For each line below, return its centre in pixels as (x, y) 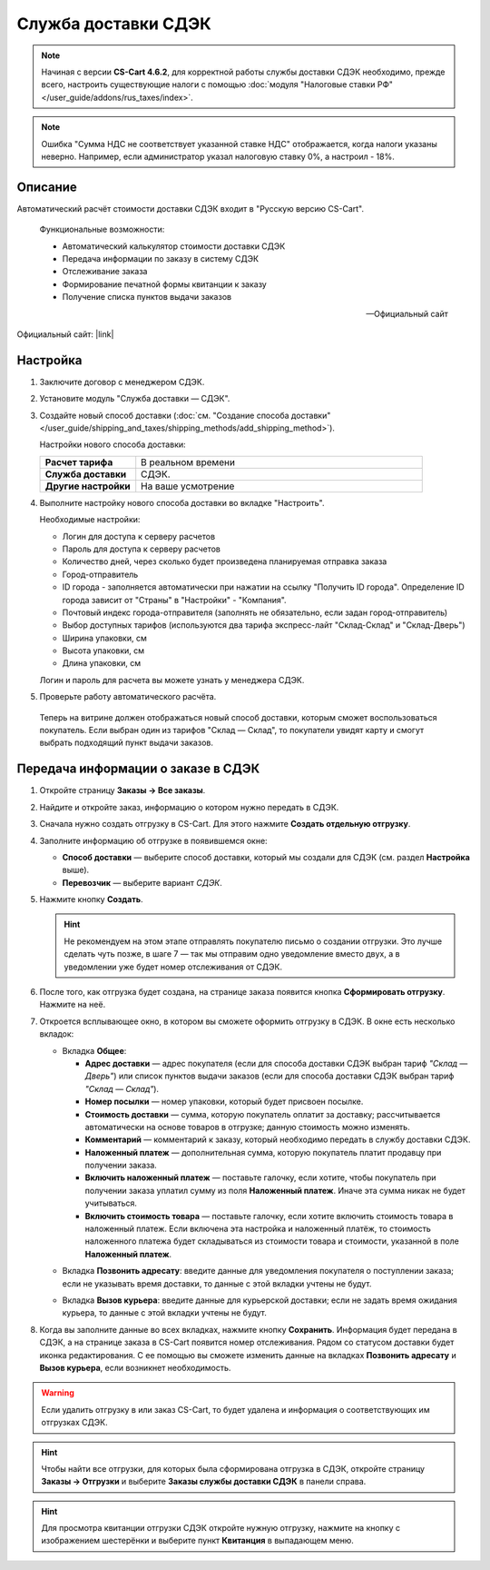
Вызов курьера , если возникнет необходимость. (135, 1367)
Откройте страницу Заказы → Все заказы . (122, 790)
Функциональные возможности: (102, 229)
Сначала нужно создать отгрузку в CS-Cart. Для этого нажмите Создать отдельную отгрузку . (225, 824)
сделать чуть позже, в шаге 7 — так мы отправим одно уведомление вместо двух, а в (232, 954)
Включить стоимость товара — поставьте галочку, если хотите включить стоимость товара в (269, 1216)
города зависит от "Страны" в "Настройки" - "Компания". (174, 600)
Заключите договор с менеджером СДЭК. (122, 382)
